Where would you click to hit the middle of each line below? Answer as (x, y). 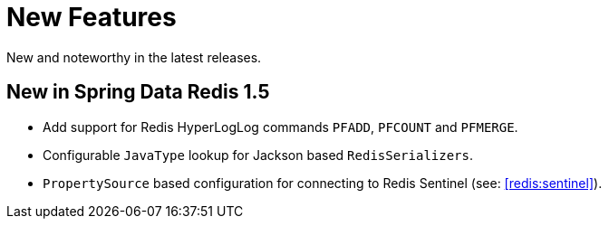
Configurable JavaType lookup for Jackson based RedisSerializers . (258, 155)
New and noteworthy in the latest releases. (134, 57)
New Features (92, 17)
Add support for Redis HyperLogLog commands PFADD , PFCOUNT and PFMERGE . (280, 127)
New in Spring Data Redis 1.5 (138, 92)
